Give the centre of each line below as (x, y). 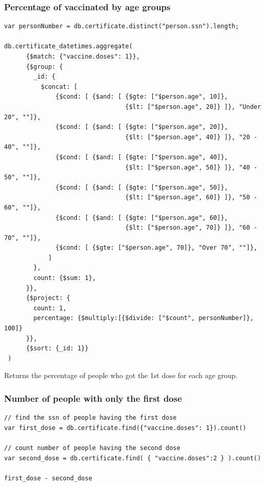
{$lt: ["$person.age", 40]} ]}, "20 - (191, 137)
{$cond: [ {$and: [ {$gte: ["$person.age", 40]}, (142, 157)
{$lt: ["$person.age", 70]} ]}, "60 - (191, 228)
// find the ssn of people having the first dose (90, 418)
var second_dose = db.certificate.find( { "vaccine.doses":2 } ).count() (133, 458)
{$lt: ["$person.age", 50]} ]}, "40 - (191, 167)
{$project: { (48, 298)
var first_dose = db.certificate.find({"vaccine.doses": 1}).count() (125, 428)
